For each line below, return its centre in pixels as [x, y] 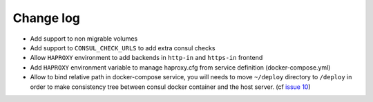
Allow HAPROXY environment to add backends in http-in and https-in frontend [146, 58]
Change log [47, 18]
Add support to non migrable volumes [84, 39]
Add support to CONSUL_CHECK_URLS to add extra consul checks [123, 48]
